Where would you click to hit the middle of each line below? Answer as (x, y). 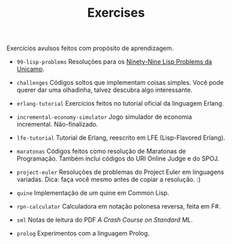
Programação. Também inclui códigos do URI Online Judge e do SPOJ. (118, 158)
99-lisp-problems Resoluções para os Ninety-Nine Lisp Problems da (114, 62)
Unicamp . (30, 69)
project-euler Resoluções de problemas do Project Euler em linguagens (120, 172)
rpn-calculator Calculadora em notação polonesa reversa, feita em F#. (118, 206)
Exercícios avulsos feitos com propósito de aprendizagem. (90, 48)
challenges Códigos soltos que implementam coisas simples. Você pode (120, 83)
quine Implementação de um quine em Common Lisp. (93, 193)
